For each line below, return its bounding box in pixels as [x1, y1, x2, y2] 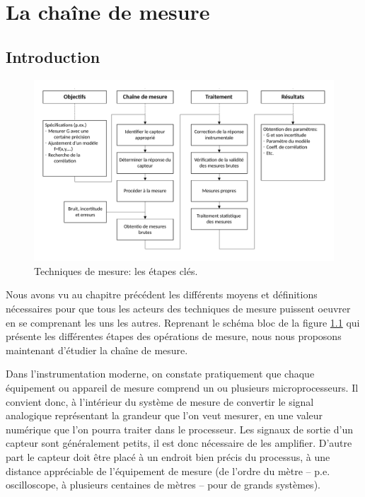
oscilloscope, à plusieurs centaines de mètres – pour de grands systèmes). [6, 477, 320, 492]
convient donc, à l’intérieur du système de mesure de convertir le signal [6, 394, 314, 409]
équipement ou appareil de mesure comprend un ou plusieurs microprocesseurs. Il [6, 380, 359, 395]
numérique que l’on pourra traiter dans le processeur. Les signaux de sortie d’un [6, 421, 353, 436]
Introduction [6, 45, 100, 67]
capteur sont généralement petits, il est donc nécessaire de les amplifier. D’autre [6, 435, 352, 450]
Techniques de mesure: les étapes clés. [34, 263, 198, 278]
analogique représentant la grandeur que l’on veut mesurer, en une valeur [6, 408, 323, 423]
